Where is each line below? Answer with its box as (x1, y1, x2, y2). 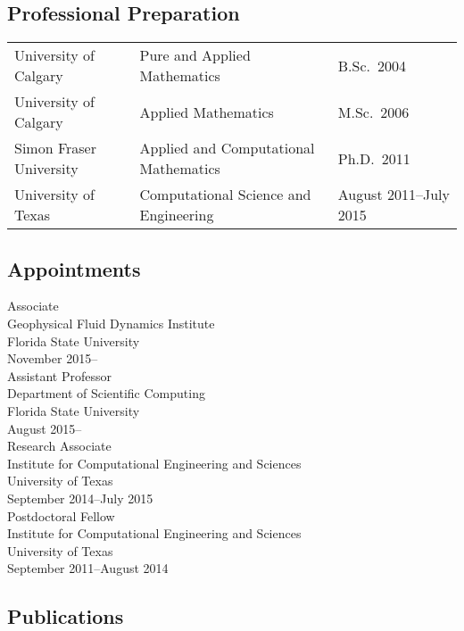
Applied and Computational (139, 137, 315, 159)
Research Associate (7, 436, 112, 455)
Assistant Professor (7, 366, 112, 385)
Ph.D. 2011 (337, 147, 410, 169)
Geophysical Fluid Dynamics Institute (7, 314, 215, 332)
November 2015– (7, 349, 98, 368)
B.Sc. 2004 (337, 54, 406, 76)
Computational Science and (139, 184, 311, 205)
